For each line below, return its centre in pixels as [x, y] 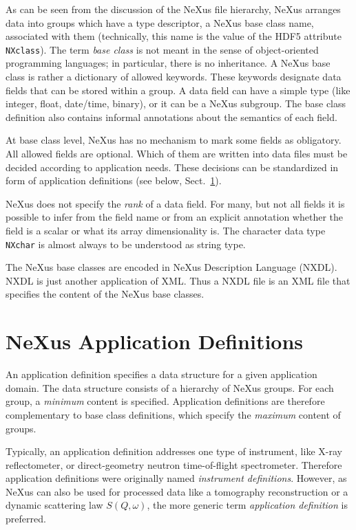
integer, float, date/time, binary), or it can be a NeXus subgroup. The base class [176, 103]
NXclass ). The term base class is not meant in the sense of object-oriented [162, 49]
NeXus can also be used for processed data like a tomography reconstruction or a [177, 491]
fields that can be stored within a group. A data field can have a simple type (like [178, 90]
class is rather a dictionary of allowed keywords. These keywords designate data [174, 77]
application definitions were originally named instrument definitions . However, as [176, 478]
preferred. [26, 519]
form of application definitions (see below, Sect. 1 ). [114, 180]
